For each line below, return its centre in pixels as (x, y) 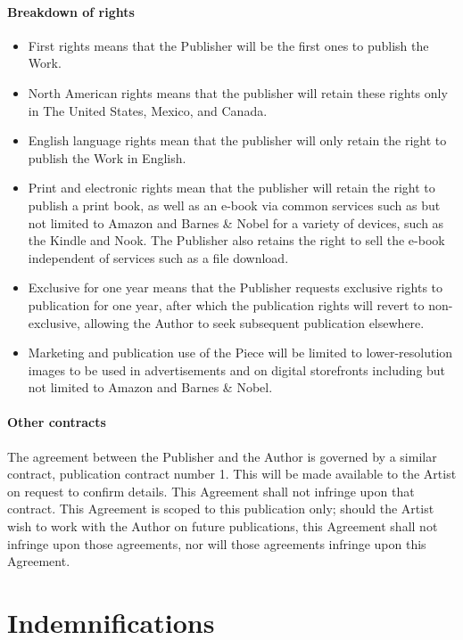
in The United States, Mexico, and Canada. (148, 110)
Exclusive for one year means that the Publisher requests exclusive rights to (236, 287)
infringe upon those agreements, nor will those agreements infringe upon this (217, 543)
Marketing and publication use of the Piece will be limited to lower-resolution (240, 353)
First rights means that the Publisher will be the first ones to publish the (228, 45)
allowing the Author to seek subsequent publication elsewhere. (254, 322)
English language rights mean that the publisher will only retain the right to (237, 140)
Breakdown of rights (71, 11)
